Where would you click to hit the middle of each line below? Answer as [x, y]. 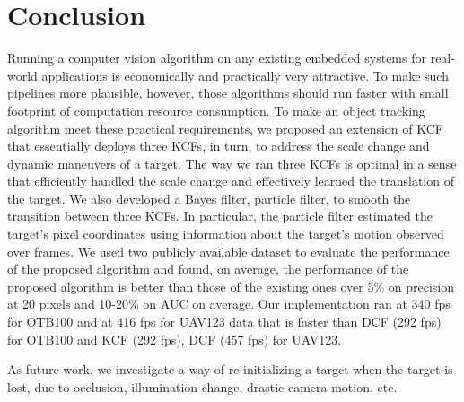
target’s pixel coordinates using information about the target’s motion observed [226, 234]
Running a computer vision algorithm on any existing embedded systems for [217, 58]
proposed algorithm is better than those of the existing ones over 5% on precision [231, 286]
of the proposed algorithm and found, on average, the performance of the [208, 269]
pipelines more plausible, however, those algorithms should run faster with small [228, 93]
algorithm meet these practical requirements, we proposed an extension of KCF [225, 128]
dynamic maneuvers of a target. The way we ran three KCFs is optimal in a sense [232, 163]
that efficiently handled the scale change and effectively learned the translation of [231, 181]
